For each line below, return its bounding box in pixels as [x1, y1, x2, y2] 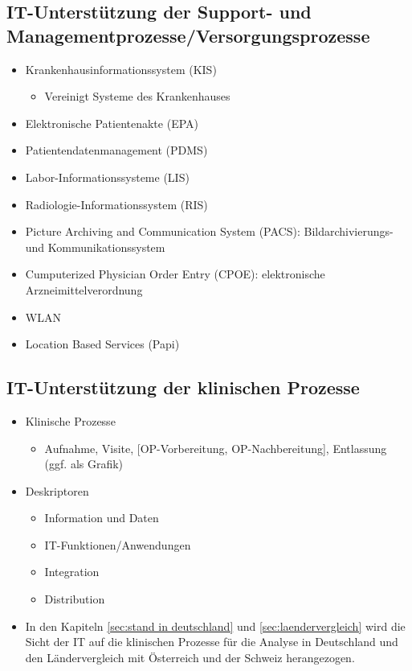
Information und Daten [44, 509, 159, 526]
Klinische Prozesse [25, 412, 116, 429]
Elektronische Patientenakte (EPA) [25, 114, 198, 131]
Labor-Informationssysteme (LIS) [25, 168, 190, 185]
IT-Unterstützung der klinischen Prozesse [6, 375, 360, 400]
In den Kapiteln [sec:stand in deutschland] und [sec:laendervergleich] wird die [25, 617, 406, 634]
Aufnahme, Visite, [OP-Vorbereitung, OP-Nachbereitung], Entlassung [44, 439, 387, 456]
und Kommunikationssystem [25, 238, 165, 255]
